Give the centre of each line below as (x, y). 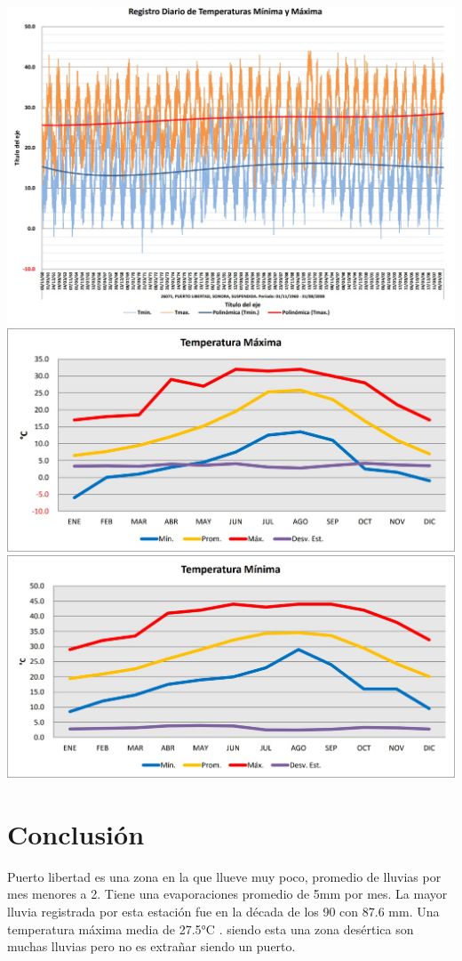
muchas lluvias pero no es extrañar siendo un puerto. (151, 946)
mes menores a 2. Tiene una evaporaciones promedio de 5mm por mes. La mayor (227, 894)
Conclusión (76, 833)
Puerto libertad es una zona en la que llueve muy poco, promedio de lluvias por (224, 876)
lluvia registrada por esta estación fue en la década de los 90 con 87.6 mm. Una (223, 912)
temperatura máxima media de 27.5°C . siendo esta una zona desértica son (211, 929)
